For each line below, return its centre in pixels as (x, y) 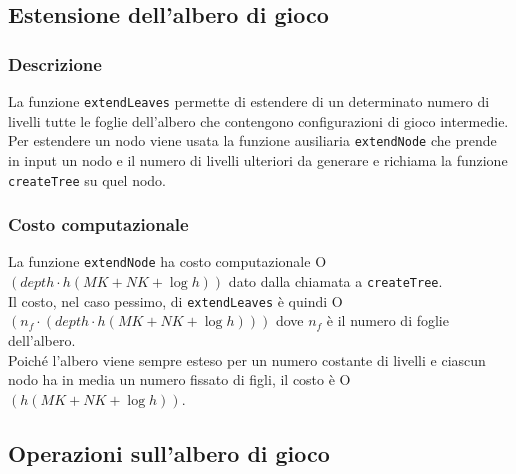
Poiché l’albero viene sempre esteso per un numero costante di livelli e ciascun (247, 359)
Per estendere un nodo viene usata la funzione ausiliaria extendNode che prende (252, 140)
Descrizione (55, 63)
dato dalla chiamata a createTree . (335, 281)
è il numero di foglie (387, 320)
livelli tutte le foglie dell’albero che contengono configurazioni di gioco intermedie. (258, 120)
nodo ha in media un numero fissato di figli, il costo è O (179, 379)
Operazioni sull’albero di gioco (169, 452)
